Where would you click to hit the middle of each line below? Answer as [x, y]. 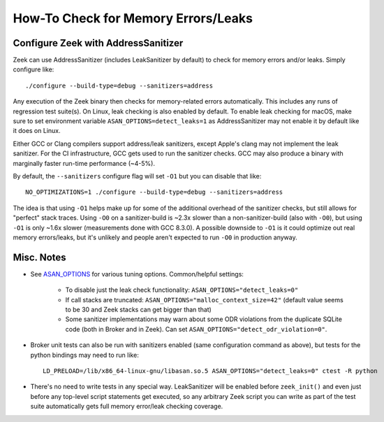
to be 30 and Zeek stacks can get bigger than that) [139, 309]
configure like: [34, 69]
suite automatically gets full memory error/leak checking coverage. [127, 407]
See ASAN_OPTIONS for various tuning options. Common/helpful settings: [137, 274]
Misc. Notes [39, 257]
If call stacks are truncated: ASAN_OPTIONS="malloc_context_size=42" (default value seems [204, 300]
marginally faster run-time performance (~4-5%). [84, 163]
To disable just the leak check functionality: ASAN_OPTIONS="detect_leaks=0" [182, 290]
